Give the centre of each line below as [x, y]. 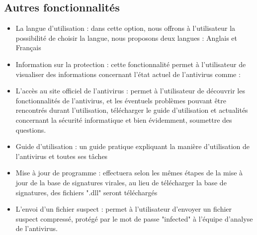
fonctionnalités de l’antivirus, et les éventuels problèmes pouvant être [121, 100]
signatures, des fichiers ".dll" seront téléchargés [86, 192]
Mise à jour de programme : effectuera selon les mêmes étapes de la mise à [129, 173]
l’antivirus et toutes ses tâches [62, 156]
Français [28, 47]
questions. [31, 129]
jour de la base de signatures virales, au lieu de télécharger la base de [121, 182]
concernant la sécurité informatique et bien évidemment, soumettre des [124, 119]
